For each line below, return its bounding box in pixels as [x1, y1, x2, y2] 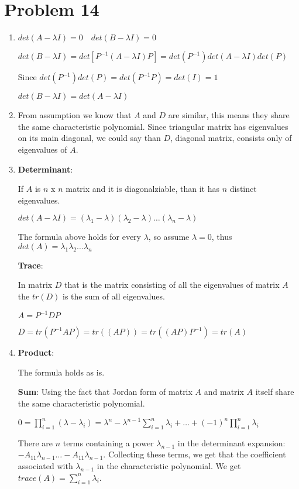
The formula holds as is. [18, 366, 105, 378]
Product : [18, 346, 54, 359]
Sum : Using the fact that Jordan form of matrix [18, 385, 193, 398]
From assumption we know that [18, 109, 132, 121]
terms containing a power [63, 436, 154, 449]
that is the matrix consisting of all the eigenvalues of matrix [64, 278, 280, 291]
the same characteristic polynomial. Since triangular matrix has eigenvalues [18, 120, 288, 132]
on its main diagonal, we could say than [18, 132, 161, 144]
